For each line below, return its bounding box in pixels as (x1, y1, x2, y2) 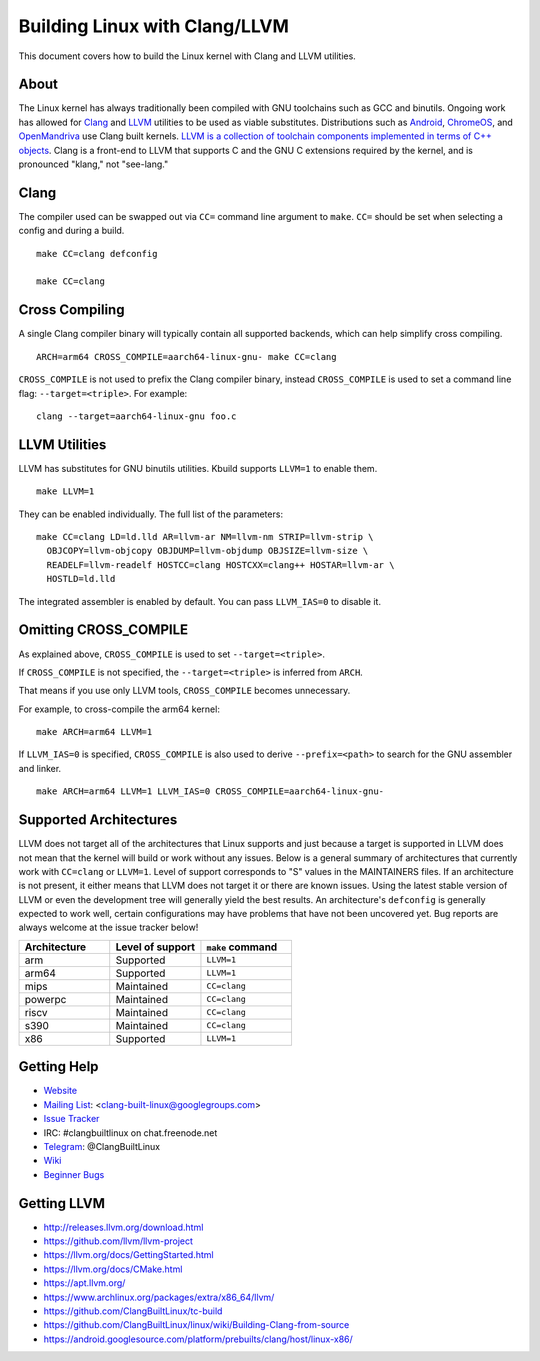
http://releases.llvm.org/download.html (43, 1221, 204, 1233)
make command (206, 940, 278, 954)
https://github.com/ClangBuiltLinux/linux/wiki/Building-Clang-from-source (43, 1319, 350, 1331)
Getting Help (18, 1058, 99, 1075)
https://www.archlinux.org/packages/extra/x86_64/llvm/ (43, 1291, 275, 1303)
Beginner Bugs (43, 1168, 105, 1180)
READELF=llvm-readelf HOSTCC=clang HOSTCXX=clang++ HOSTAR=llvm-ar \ (46, 559, 395, 570)
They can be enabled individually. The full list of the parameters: (18, 508, 284, 520)
